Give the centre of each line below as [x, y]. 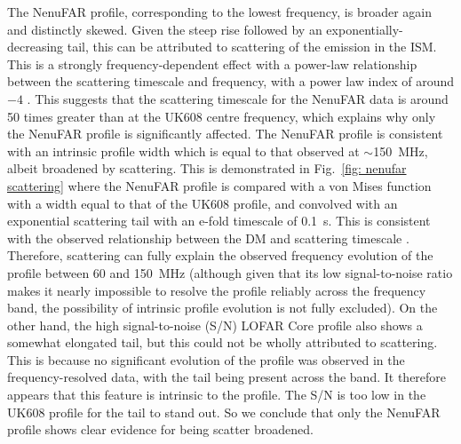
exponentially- [365, 29]
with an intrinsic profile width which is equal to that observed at [183, 151]
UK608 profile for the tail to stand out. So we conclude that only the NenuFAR [224, 412]
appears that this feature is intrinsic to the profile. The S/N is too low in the [217, 395]
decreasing [36, 47]
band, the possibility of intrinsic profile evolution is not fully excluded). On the [223, 308]
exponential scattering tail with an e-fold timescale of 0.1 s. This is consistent [219, 221]
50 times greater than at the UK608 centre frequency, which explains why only [222, 116]
